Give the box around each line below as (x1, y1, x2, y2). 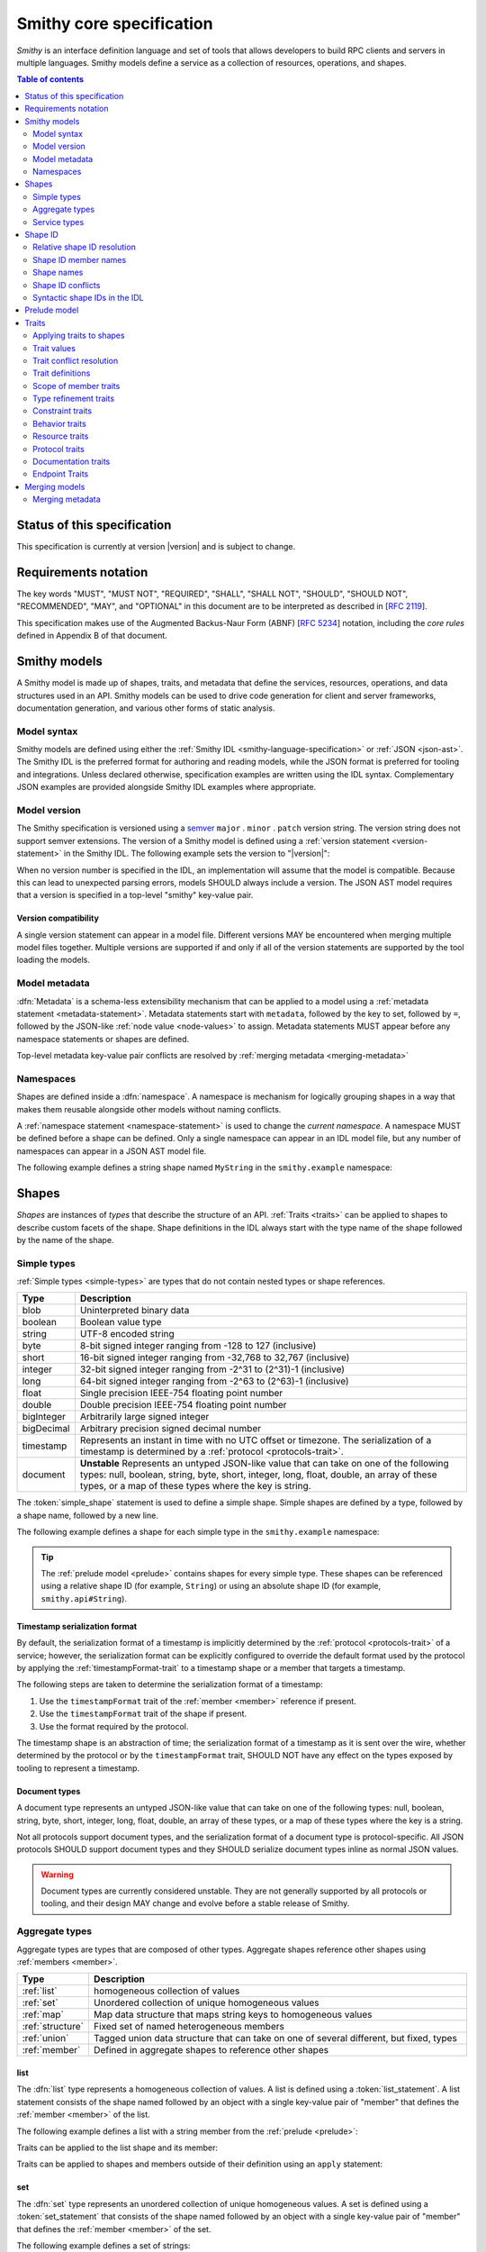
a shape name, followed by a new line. (16, 1510, 159, 1521)
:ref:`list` (22, 1984, 58, 1997)
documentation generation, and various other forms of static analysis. (16, 703, 275, 713)
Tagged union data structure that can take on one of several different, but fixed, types (93, 2032, 458, 2045)
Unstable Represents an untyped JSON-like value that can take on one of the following (79, 1457, 449, 1470)
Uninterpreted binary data (79, 1304, 190, 1317)
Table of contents (16, 74, 85, 85)
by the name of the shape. (16, 1234, 114, 1245)
